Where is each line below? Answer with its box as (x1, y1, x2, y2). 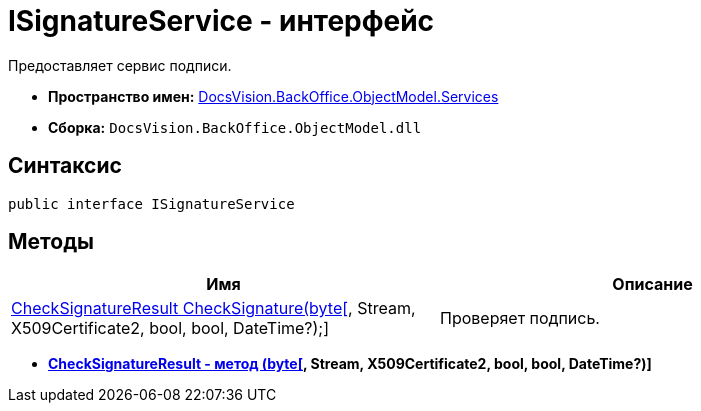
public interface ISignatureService (8, 195, 295, 212)
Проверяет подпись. (440, 308, 600, 329)
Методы (8, 229, 94, 255)
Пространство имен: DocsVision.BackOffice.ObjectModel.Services (48, 87, 499, 105)
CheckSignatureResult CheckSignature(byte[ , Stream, (11, 298, 416, 319)
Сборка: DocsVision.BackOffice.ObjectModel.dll (48, 118, 422, 136)
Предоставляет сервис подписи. (8, 56, 232, 74)
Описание (612, 274, 693, 295)
